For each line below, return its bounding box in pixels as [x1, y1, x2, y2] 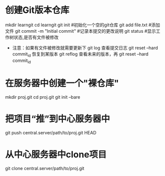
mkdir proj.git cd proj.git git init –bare [5, 94, 80, 100]
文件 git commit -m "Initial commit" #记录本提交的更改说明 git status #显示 [5, 28, 156, 34]
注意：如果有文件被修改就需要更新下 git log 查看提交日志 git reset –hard [12, 45, 158, 51]
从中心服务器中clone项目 [5, 149, 107, 160]
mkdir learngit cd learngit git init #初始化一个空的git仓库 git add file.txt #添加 [5, 22, 160, 28]
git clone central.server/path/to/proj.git [5, 166, 85, 172]
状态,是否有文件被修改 [13, 34, 59, 40]
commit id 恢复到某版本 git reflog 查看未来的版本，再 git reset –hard [12, 51, 149, 58]
